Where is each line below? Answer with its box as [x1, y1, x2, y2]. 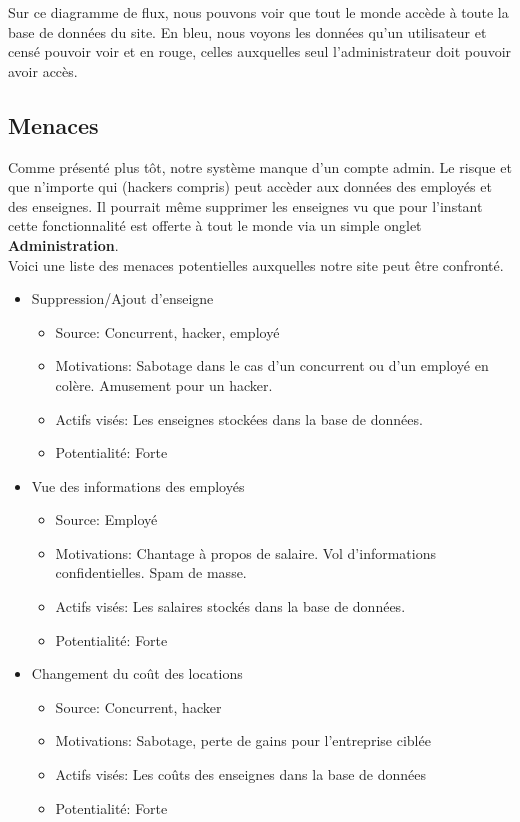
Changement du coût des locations [31, 663, 243, 684]
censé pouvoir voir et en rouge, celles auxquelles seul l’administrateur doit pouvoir [8, 41, 512, 62]
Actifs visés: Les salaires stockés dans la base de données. [55, 596, 406, 617]
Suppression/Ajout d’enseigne [31, 288, 214, 309]
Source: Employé [55, 509, 158, 530]
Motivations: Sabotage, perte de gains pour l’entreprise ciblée [55, 730, 431, 751]
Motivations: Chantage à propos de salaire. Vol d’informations [55, 542, 437, 563]
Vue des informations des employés [31, 475, 245, 496]
